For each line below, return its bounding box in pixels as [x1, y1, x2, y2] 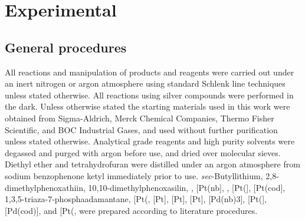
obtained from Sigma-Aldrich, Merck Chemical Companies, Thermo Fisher [5, 111, 274, 124]
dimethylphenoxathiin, [5, 181, 86, 193]
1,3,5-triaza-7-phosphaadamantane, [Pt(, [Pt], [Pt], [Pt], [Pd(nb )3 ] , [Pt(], [5, 193, 267, 205]
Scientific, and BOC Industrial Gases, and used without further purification [5, 123, 278, 136]
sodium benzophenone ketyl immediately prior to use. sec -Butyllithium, [5, 169, 263, 182]
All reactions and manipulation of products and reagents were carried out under [5, 65, 294, 78]
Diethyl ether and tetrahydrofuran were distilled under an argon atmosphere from [5, 158, 300, 170]
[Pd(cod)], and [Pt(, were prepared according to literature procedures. [5, 204, 258, 216]
